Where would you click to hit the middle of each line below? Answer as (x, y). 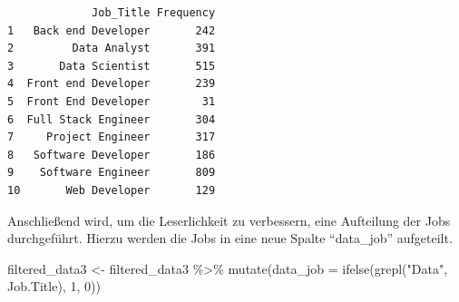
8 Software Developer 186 (112, 155)
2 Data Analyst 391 (112, 49)
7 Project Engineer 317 (112, 137)
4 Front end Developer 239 (112, 84)
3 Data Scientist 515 (112, 66)
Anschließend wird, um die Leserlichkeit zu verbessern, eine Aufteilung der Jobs (229, 220)
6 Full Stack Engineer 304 (112, 119)
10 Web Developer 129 (112, 190)
